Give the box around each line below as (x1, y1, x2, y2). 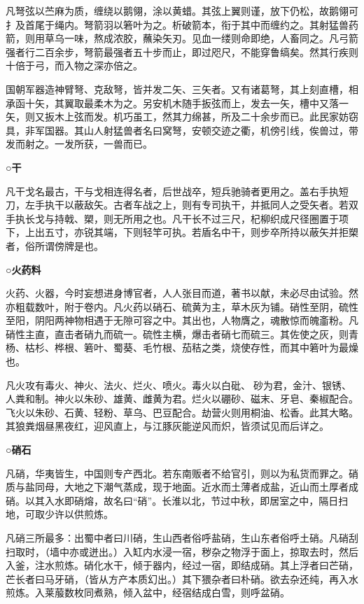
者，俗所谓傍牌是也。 (6, 238, 104, 253)
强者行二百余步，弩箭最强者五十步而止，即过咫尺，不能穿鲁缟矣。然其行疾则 (6, 44, 358, 59)
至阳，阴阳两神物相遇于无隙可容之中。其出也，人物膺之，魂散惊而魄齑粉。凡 (6, 313, 358, 328)
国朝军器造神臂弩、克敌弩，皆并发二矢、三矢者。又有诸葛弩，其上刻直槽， (6, 81, 349, 96)
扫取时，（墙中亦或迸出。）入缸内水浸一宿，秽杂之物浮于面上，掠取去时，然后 (6, 544, 358, 559)
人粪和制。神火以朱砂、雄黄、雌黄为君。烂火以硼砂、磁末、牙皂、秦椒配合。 (6, 391, 358, 406)
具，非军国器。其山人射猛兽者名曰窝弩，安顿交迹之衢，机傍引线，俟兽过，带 (6, 122, 358, 137)
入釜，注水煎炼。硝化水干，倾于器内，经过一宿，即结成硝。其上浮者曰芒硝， (6, 558, 358, 573)
